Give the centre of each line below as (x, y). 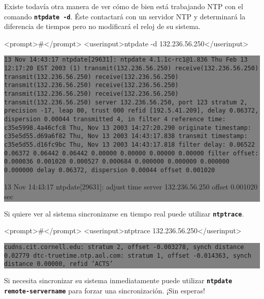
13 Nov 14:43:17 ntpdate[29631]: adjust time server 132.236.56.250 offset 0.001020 (131, 186)
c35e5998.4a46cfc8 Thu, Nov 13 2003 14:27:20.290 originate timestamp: (128, 128)
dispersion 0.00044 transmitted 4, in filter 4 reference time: (115, 119)
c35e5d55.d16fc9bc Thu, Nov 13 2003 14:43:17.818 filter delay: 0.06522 (129, 145)
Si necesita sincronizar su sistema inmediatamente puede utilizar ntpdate (118, 280)
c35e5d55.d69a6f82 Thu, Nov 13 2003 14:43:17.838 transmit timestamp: (126, 136)
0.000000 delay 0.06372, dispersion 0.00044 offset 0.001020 (110, 170)
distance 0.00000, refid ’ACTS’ (59, 264)
